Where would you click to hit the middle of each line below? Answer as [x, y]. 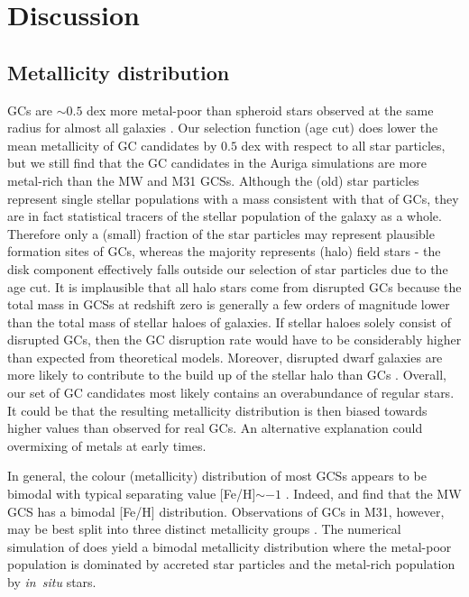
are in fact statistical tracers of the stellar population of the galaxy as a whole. [225, 216]
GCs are [30, 110]
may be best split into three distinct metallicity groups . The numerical [204, 529]
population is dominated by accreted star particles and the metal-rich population [231, 564]
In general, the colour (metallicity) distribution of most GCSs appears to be [217, 476]
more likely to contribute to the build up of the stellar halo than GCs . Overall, [227, 375]
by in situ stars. [52, 582]
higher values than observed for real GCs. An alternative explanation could [215, 428]
